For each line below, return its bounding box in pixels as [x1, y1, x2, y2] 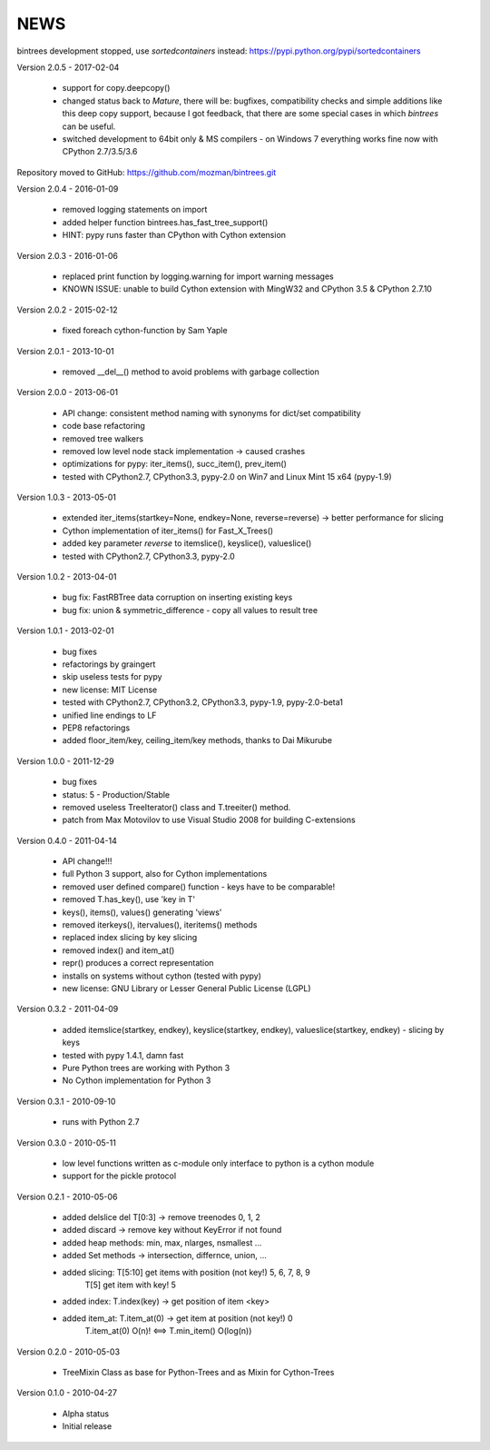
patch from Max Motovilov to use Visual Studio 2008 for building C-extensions [62, 814, 356, 826]
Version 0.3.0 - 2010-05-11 [16, 1137, 117, 1148]
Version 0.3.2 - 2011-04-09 [16, 1004, 119, 1015]
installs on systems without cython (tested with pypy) [62, 970, 262, 981]
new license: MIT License [62, 684, 158, 695]
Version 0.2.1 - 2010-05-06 [16, 1191, 118, 1202]
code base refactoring [62, 421, 145, 432]
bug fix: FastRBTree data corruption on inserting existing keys [62, 591, 293, 603]
